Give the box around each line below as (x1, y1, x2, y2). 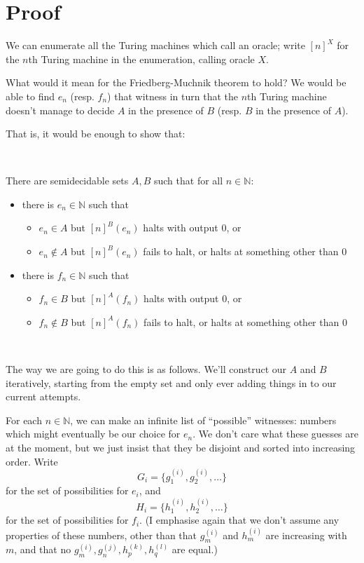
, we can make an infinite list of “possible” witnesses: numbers (70, 412, 337, 427)
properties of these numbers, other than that (6, 527, 197, 542)
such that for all (153, 173, 223, 188)
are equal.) (171, 542, 218, 557)
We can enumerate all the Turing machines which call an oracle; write (6, 38, 305, 53)
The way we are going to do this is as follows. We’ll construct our (6, 362, 287, 377)
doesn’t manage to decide (6, 102, 115, 117)
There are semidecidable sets (6, 173, 129, 188)
